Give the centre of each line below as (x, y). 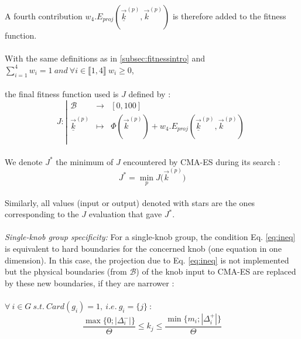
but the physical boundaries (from (66, 271)
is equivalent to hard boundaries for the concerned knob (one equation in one (143, 249)
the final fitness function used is (62, 94)
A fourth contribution (44, 16)
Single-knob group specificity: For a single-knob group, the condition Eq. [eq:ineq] (150, 237)
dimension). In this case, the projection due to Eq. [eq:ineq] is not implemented (147, 260)
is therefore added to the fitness (229, 16)
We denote (24, 161)
